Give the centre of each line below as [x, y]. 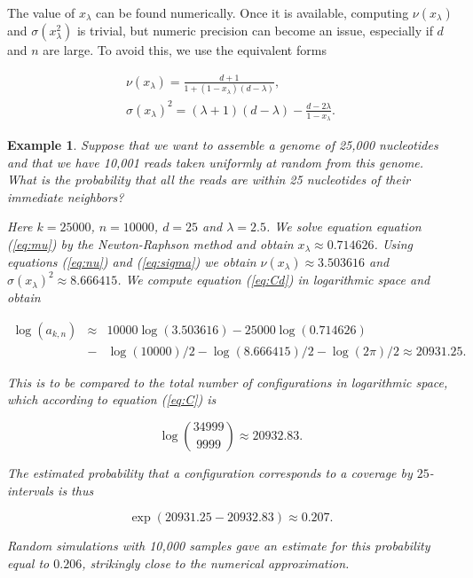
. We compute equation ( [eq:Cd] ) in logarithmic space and [274, 280]
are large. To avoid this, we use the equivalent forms [185, 50]
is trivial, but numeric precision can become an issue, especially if [255, 30]
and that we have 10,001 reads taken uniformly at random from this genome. [216, 162]
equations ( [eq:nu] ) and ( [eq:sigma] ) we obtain [132, 261]
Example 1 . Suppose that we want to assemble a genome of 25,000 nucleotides [223, 145]
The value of [41, 12]
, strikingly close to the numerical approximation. [216, 562]
